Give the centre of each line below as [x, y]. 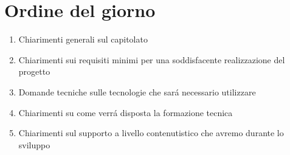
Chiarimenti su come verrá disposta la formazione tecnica [126, 112]
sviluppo [34, 144]
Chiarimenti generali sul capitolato [83, 39]
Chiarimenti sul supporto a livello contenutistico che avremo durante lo [151, 133]
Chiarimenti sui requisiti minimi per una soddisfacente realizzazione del [152, 59]
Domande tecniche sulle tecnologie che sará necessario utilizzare [137, 91]
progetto [34, 71]
